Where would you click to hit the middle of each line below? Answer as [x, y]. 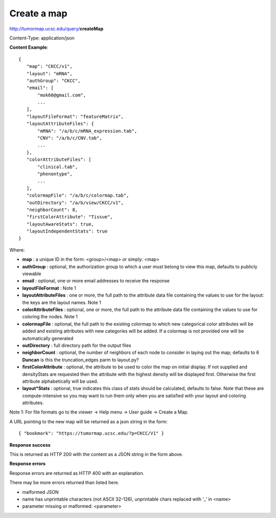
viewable [32, 274]
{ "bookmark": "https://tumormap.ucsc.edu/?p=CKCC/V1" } [91, 433]
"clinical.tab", [58, 167]
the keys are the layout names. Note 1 [62, 302]
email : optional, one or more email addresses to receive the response [96, 281]
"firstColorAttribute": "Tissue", [70, 217]
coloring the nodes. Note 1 [50, 317]
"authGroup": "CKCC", [53, 80]
